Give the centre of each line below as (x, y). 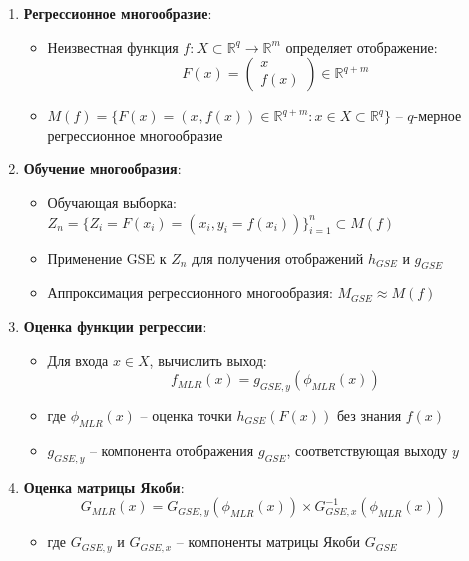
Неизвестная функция (113, 46)
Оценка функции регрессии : (115, 325)
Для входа (78, 359)
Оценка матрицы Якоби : (104, 486)
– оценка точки (186, 414)
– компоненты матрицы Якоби (268, 541)
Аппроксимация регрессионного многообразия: (190, 292)
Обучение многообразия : (102, 168)
